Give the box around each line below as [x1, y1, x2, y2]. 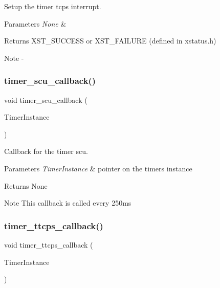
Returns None [4, 180, 48, 191]
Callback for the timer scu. [4, 146, 88, 157]
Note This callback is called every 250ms [4, 197, 131, 208]
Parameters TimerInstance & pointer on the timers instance [4, 163, 192, 173]
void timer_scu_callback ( [4, 94, 87, 105]
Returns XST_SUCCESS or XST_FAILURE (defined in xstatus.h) [4, 35, 216, 46]
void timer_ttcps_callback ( [4, 239, 93, 250]
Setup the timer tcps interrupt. [4, 1, 101, 11]
